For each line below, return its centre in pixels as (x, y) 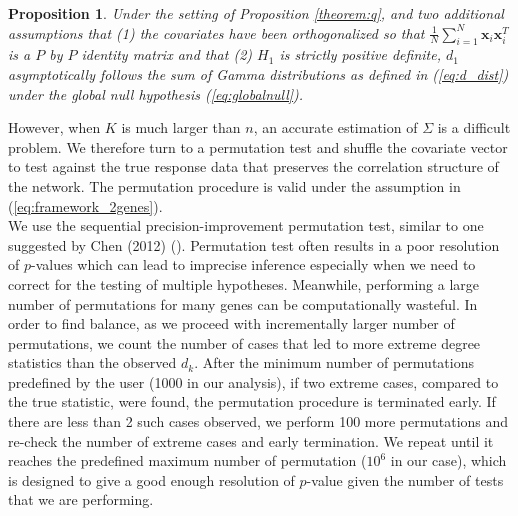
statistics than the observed (92, 362)
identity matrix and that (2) (167, 54)
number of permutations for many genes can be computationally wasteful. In (243, 303)
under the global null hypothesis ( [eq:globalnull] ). (156, 93)
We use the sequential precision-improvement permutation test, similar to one (246, 225)
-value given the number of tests (405, 479)
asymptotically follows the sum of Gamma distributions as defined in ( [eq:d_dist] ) (258, 73)
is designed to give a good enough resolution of (151, 479)
